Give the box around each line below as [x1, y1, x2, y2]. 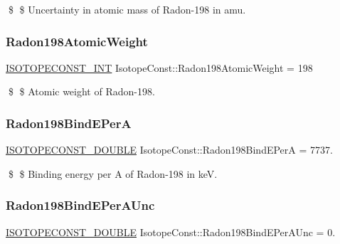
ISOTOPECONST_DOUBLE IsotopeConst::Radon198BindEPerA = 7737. [6, 142, 333, 157]
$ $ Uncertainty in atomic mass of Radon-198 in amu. [8, 2, 246, 16]
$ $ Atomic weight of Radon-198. [8, 84, 155, 99]
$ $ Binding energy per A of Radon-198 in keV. [8, 166, 218, 181]
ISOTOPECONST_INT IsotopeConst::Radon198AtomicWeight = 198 [6, 60, 313, 75]
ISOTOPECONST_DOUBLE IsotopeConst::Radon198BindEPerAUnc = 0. [6, 224, 336, 239]
